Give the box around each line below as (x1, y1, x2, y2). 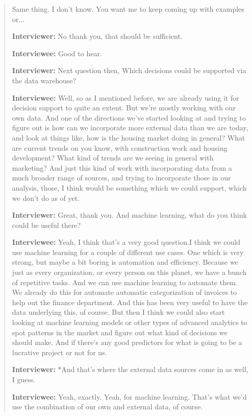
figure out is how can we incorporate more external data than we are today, (12, 122, 248, 133)
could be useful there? (12, 219, 81, 230)
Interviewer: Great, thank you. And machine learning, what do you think (12, 210, 247, 220)
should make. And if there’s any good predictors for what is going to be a (12, 337, 242, 348)
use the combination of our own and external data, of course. (12, 401, 203, 412)
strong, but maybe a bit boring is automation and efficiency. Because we (12, 257, 238, 267)
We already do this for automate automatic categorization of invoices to (12, 287, 237, 297)
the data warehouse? (12, 75, 77, 85)
